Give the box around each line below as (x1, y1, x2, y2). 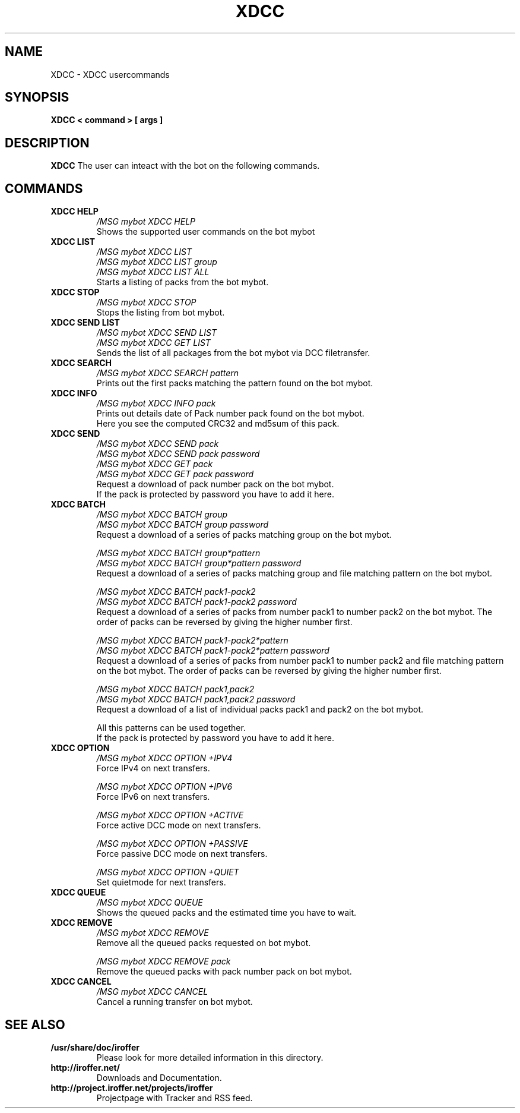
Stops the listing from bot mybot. (96, 307, 225, 318)
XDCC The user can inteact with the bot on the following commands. (50, 160, 320, 171)
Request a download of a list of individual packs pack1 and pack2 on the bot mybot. (96, 704, 424, 715)
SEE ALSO (5, 1017, 65, 1032)
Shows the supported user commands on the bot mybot (96, 226, 315, 237)
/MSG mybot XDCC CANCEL (96, 986, 208, 997)
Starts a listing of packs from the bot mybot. (96, 277, 269, 288)
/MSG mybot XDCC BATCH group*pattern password (96, 558, 302, 569)
